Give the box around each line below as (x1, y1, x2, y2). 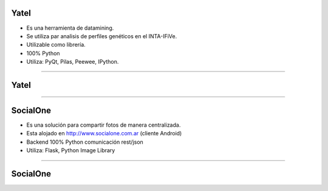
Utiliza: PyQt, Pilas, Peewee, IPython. (26, 58, 119, 65)
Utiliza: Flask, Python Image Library (26, 147, 115, 154)
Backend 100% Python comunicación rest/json (26, 138, 144, 146)
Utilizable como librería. (26, 41, 86, 49)
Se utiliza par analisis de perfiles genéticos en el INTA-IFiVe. (26, 32, 177, 39)
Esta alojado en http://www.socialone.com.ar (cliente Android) (26, 130, 182, 137)
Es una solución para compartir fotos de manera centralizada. (26, 121, 181, 129)
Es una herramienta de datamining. (26, 24, 114, 32)
